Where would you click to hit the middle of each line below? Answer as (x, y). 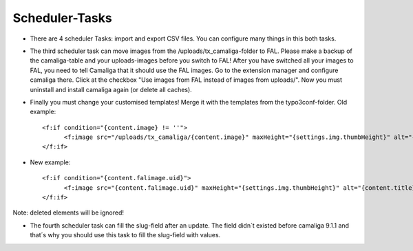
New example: (50, 162)
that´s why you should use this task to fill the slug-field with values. (125, 235)
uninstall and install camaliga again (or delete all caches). (111, 89)
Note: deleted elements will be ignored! (68, 212)
